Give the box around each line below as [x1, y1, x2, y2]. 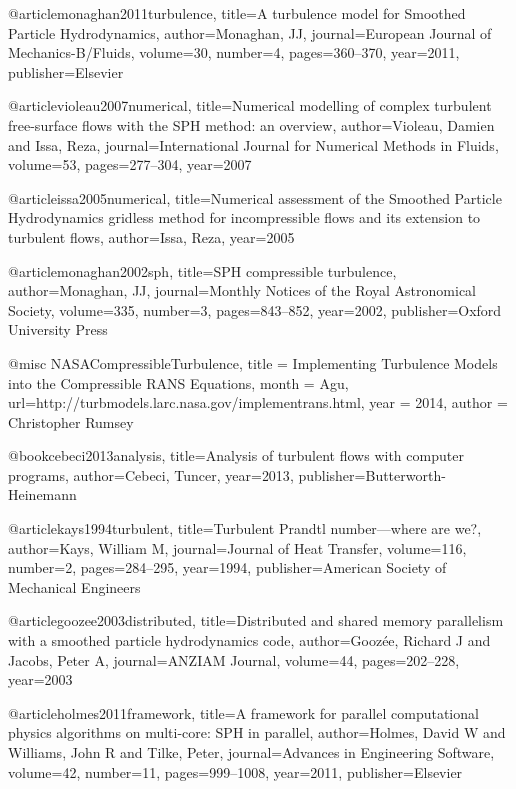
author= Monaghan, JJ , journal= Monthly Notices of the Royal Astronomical [8, 280, 477, 301]
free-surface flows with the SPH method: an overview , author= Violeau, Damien [8, 114, 495, 135]
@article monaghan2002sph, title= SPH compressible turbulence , [8, 260, 397, 281]
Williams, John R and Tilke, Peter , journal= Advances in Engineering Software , [8, 742, 495, 762]
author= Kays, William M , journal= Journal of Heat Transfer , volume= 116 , [8, 537, 467, 558]
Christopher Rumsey [8, 411, 134, 432]
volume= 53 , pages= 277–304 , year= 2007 [8, 154, 252, 175]
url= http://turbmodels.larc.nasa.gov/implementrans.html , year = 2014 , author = [8, 392, 508, 413]
